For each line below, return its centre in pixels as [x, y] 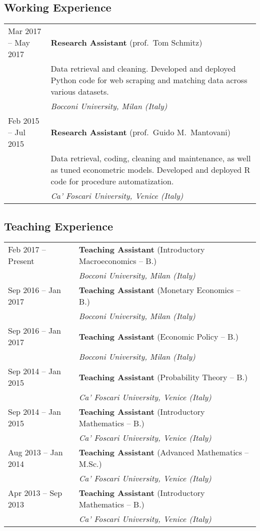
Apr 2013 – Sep [35, 493]
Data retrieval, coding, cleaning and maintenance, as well [151, 158]
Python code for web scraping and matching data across [149, 80]
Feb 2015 [24, 121]
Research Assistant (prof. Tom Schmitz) [126, 43]
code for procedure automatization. [112, 181]
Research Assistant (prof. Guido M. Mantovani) [140, 132]
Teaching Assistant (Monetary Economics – [159, 290]
